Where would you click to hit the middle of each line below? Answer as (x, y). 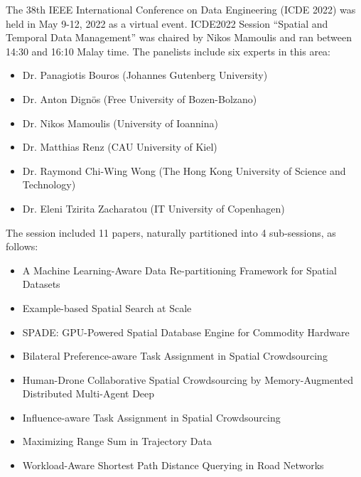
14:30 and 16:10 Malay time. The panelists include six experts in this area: (168, 51)
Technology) (49, 184)
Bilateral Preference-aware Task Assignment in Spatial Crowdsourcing (175, 356)
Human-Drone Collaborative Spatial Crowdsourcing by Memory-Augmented (188, 379)
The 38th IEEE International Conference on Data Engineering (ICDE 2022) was (181, 9)
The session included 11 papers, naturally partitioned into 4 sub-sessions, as (171, 232)
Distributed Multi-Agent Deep (88, 393)
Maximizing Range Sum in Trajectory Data (117, 441)
